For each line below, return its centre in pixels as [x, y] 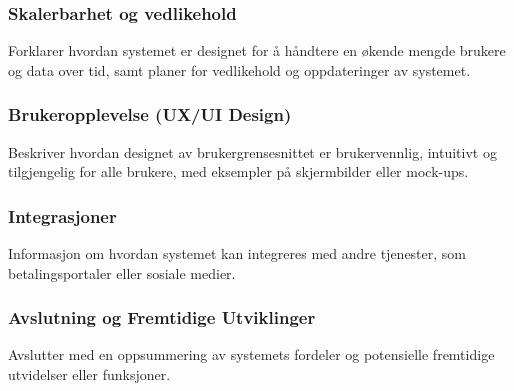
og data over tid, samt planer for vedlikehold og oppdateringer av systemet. [239, 69]
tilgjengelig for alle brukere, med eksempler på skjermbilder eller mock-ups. [238, 171]
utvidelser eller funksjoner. [89, 374]
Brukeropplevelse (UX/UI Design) [150, 114]
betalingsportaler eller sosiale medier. [122, 272]
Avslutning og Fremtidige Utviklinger [162, 317]
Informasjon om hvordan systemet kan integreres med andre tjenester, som [237, 253]
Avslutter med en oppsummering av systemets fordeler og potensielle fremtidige [251, 354]
